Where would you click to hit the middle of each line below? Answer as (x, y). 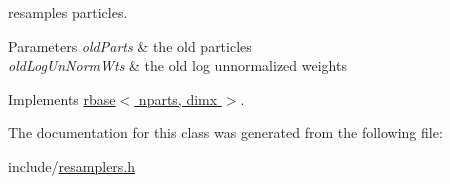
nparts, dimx (178, 98)
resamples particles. (68, 12)
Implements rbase (62, 98)
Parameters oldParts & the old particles (130, 45)
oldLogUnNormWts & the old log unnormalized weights (177, 65)
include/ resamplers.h (72, 165)
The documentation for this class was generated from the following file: (225, 132)
